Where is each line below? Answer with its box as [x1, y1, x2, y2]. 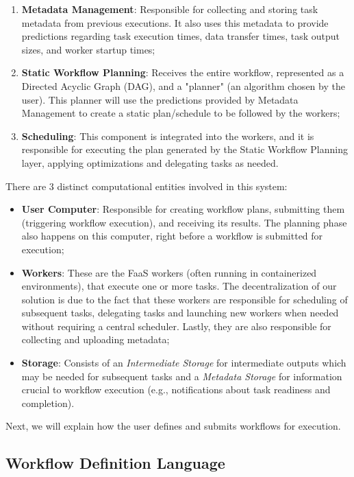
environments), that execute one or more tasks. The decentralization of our [21, 279, 337, 293]
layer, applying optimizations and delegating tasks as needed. [21, 155, 279, 170]
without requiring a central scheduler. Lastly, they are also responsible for [21, 318, 331, 333]
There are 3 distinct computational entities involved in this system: [5, 178, 288, 193]
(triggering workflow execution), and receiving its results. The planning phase [21, 215, 347, 229]
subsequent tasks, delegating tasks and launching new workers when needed [21, 305, 339, 320]
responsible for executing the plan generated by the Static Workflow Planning [21, 142, 348, 156]
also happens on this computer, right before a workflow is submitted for [21, 229, 323, 243]
